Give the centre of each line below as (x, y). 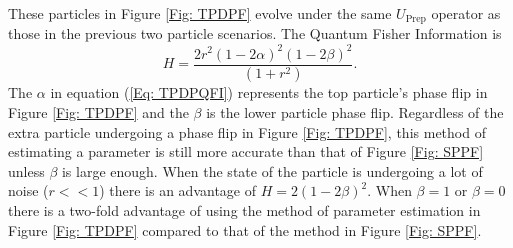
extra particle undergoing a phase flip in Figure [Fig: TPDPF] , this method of (247, 131)
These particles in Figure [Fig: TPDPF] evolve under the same (200, 13)
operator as (466, 13)
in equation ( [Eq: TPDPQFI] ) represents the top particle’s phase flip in (269, 92)
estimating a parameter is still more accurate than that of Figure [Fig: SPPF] (246, 151)
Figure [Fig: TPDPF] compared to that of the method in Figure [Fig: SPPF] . (245, 229)
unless (26, 170)
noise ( (28, 190)
